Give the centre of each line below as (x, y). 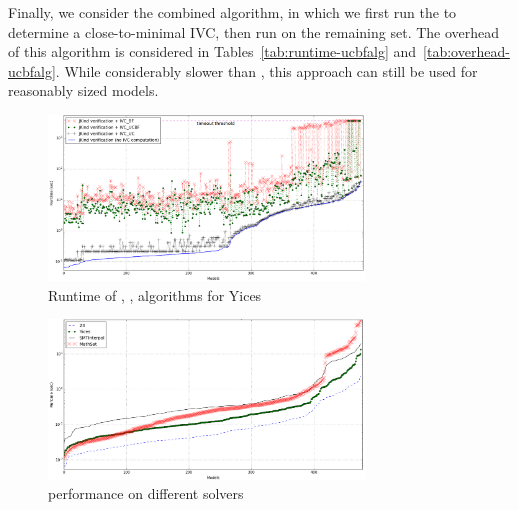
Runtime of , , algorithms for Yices (155, 294)
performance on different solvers (146, 493)
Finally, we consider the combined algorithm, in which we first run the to (232, 12)
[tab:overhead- (466, 51)
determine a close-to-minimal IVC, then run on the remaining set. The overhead (254, 31)
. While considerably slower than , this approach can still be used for (266, 70)
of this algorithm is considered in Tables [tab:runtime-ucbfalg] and (212, 51)
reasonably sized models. (83, 90)
